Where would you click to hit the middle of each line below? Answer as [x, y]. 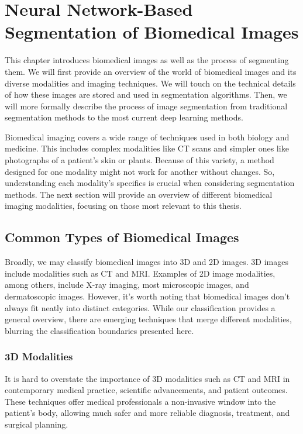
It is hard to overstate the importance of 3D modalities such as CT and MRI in [147, 378]
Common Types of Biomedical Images [122, 237]
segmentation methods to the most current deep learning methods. [124, 117]
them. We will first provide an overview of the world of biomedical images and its [151, 71]
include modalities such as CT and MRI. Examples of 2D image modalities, [140, 273]
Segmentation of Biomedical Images [152, 32]
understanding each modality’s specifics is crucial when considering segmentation [150, 183]
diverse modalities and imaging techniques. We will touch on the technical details [150, 83]
